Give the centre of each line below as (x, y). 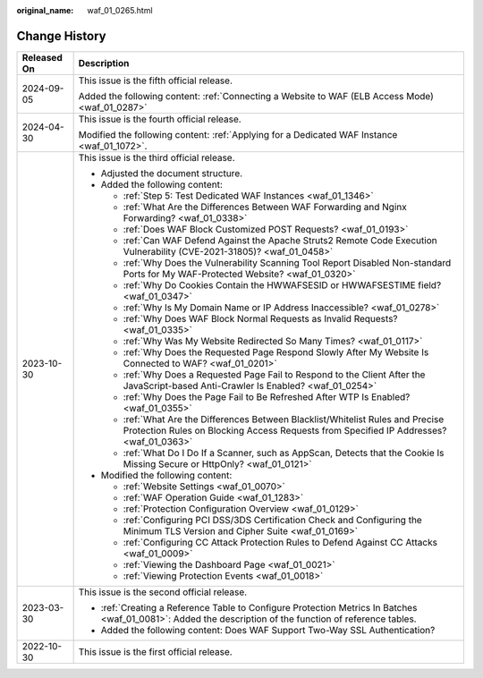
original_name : (45, 10)
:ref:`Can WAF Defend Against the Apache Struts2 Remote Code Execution (280, 240)
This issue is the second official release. (163, 592)
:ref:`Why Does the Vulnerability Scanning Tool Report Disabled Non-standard (287, 262)
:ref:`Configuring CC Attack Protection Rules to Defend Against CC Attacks (280, 542)
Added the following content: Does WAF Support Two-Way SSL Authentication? (268, 630)
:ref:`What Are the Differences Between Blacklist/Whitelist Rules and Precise (284, 419)
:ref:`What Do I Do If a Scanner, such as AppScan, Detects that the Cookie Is (284, 453)
